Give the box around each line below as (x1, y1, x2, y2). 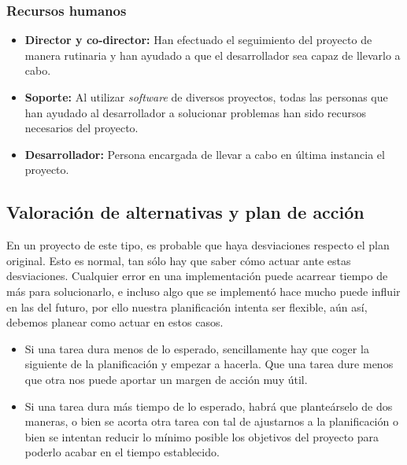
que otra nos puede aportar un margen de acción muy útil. (24, 371, 308, 387)
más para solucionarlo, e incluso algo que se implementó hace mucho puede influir (6, 282, 401, 299)
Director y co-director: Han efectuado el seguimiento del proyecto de (24, 31, 372, 48)
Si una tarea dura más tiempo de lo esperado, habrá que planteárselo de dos (24, 397, 393, 414)
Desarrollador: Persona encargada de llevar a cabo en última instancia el (24, 146, 385, 162)
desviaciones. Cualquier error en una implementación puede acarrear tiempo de (6, 268, 388, 284)
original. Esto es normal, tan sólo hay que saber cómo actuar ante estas (6, 252, 351, 268)
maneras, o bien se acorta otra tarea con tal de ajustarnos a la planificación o (24, 413, 398, 430)
